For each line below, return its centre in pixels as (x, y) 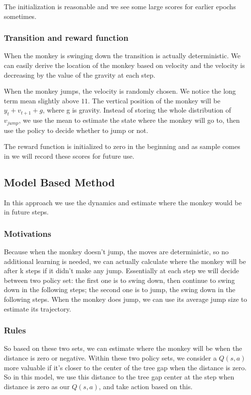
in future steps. (26, 212)
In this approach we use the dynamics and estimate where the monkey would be (123, 202)
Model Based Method (59, 182)
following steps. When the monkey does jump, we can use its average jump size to (125, 299)
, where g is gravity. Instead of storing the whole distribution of (137, 110)
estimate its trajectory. (38, 308)
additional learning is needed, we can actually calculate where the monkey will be (125, 261)
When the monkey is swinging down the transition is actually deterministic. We (122, 56)
